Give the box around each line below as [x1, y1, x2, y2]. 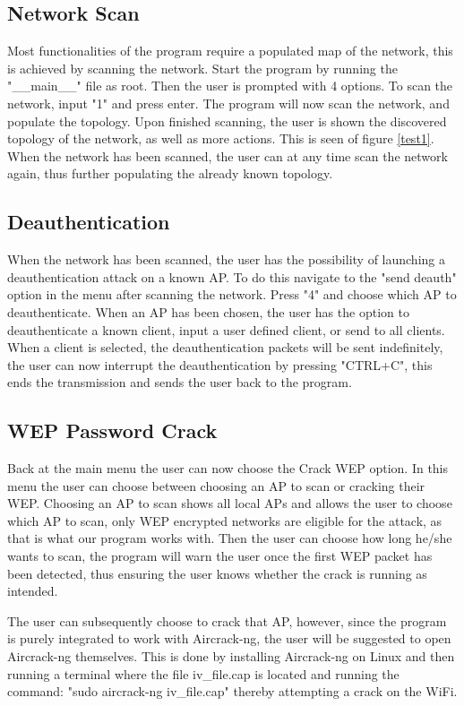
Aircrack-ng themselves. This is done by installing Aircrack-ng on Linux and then [7, 647, 455, 666]
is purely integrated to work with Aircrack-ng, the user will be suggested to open [7, 629, 451, 648]
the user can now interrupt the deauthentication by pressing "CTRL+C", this [7, 355, 433, 374]
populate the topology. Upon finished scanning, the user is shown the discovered [7, 111, 447, 130]
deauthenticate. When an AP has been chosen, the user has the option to [7, 302, 409, 321]
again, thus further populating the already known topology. [7, 164, 333, 183]
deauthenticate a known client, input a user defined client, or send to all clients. [7, 320, 445, 339]
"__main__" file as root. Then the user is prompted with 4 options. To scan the [7, 76, 453, 95]
